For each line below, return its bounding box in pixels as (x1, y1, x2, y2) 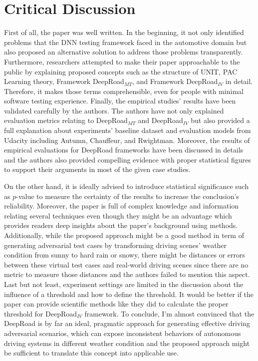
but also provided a (191, 115, 250, 125)
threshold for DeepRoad (4, 308, 77, 318)
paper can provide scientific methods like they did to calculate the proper (4, 298, 229, 309)
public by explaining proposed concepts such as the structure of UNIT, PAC (4, 66, 238, 76)
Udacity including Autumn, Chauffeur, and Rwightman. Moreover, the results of (4, 134, 250, 145)
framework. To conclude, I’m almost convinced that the (84, 308, 255, 318)
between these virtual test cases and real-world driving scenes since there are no (4, 259, 249, 269)
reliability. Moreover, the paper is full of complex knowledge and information (4, 200, 239, 211)
